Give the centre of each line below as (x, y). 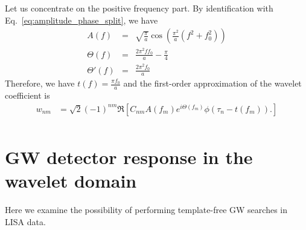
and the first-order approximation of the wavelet (212, 83)
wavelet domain (71, 181)
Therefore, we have (40, 83)
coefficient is (27, 95)
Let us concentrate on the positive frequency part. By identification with (139, 8)
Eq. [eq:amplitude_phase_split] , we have (81, 20)
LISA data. (25, 221)
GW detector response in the (129, 157)
